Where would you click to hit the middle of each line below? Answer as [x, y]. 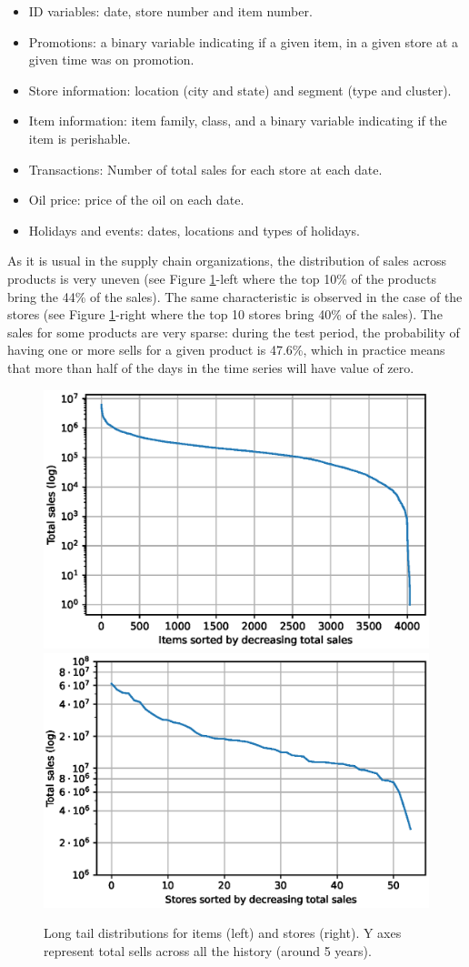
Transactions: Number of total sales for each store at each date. [205, 169]
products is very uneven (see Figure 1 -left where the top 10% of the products [222, 278]
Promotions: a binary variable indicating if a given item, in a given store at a [244, 41]
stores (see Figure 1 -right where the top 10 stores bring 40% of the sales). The [225, 314]
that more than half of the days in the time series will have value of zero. [211, 367]
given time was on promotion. [111, 60]
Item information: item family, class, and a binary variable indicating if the [238, 121]
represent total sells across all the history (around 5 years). [208, 951]
